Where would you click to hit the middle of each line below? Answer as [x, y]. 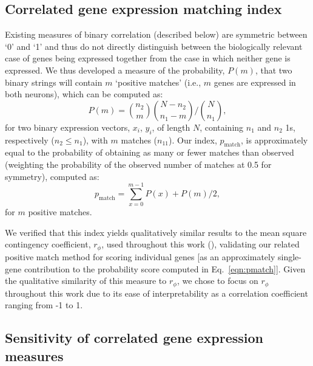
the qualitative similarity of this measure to [86, 281]
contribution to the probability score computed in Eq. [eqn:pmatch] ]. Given [165, 268]
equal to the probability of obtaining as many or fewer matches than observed [150, 152]
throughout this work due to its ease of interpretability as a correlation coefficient [156, 293]
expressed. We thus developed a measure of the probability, [115, 70]
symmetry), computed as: [52, 176]
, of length [171, 127]
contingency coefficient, [48, 244]
